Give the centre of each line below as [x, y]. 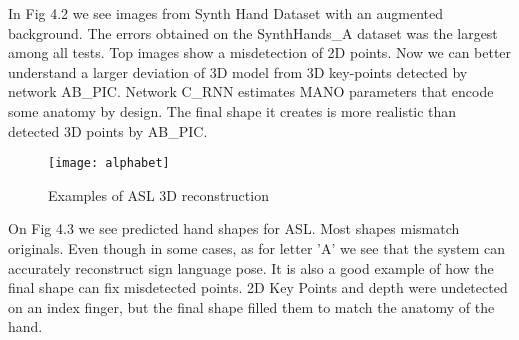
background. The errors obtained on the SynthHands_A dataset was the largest [253, 32]
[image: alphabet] [109, 163]
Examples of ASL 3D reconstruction [158, 194]
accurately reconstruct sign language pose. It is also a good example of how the [251, 267]
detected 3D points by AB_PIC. [108, 130]
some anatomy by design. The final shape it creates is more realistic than [232, 110]
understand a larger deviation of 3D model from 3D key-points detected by [238, 71]
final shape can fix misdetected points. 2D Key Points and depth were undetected [258, 287]
